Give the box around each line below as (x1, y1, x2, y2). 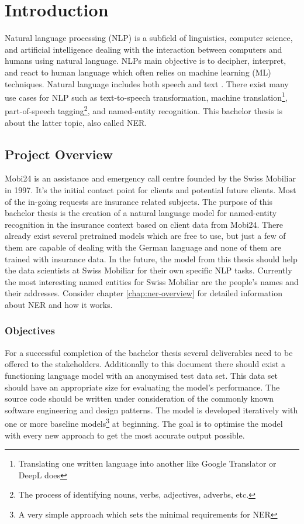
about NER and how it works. (5, 298, 113, 310)
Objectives (5, 323, 55, 338)
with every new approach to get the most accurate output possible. (5, 429, 245, 441)
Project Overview (5, 145, 113, 163)
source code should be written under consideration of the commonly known (5, 392, 274, 405)
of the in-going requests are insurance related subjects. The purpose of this (5, 195, 273, 207)
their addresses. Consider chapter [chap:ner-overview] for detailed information (5, 287, 283, 299)
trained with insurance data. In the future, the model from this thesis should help (5, 252, 298, 265)
